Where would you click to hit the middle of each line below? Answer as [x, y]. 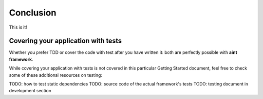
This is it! [18, 27]
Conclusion [33, 13]
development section [30, 91]
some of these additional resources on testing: [56, 75]
